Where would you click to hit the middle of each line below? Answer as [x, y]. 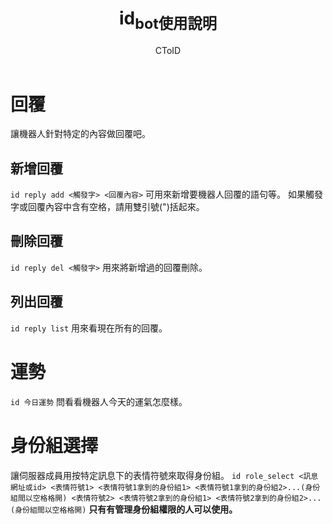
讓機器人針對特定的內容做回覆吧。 [80, 134]
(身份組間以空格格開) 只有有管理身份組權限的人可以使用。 [124, 509]
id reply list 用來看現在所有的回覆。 [89, 328]
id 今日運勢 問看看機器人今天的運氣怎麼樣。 [99, 401]
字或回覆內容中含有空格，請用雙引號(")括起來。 [107, 207]
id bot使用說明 [168, 20]
